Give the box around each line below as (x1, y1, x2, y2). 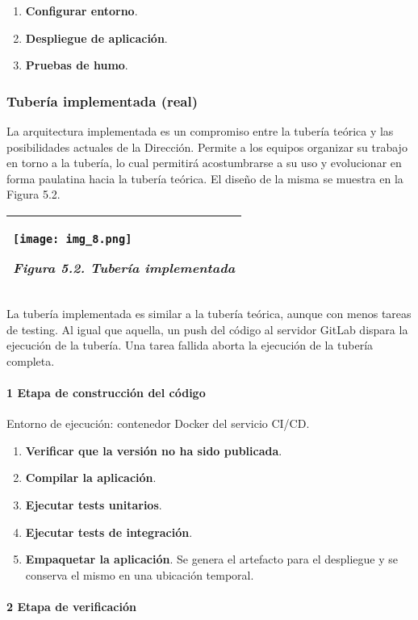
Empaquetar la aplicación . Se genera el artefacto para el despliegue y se (25, 551, 398, 568)
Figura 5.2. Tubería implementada (13, 258, 236, 277)
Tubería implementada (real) (6, 90, 199, 111)
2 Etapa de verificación (6, 597, 136, 614)
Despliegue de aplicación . (25, 29, 168, 46)
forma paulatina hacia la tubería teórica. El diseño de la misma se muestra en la (6, 170, 403, 186)
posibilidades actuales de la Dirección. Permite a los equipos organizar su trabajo (6, 138, 408, 155)
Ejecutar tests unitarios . (25, 496, 162, 513)
